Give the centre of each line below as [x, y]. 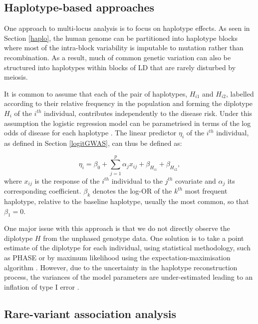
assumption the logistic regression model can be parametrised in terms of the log [128, 123]
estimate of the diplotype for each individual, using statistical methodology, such [127, 248]
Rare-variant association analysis [90, 313]
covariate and [196, 180]
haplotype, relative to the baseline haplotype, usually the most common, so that [127, 201]
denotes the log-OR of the [132, 191]
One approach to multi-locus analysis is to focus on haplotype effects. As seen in [127, 28]
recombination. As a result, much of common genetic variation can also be [118, 57]
